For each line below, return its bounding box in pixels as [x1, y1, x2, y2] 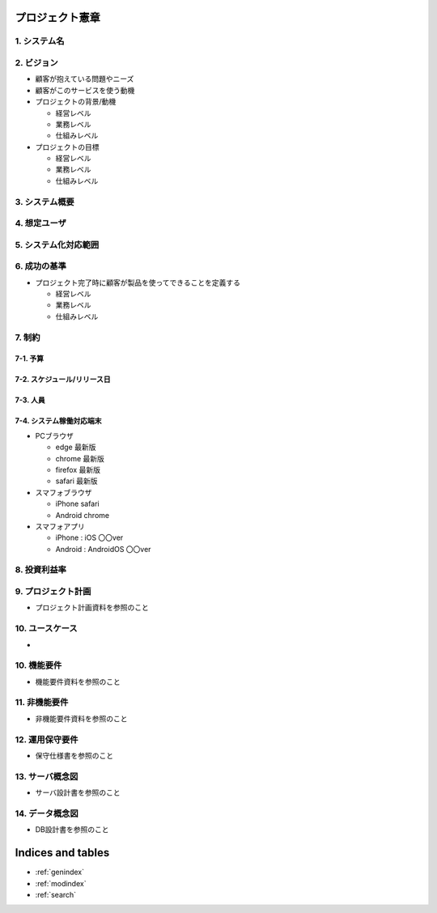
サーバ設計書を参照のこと [35, 788, 121, 797]
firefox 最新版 [55, 465, 101, 474]
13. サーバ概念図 [15, 771, 78, 782]
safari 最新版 [55, 476, 98, 486]
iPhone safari [55, 499, 100, 509]
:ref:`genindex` [35, 867, 85, 877]
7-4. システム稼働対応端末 [15, 416, 102, 426]
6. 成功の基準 [15, 261, 66, 272]
